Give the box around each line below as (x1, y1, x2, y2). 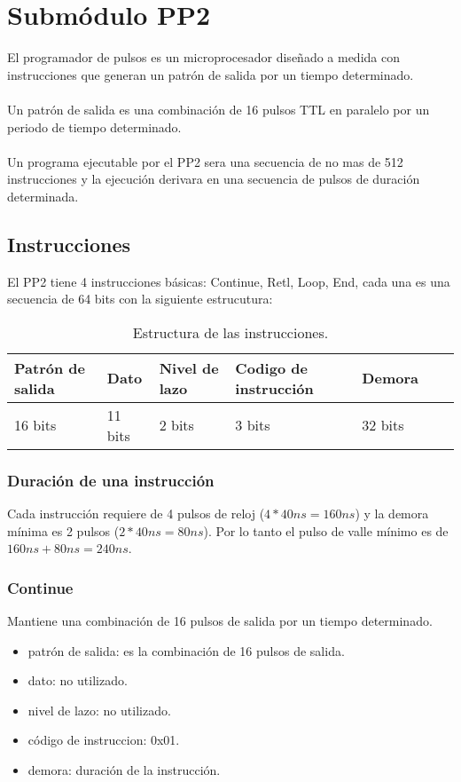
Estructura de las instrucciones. (132, 321, 329, 343)
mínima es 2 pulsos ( (7, 521, 120, 540)
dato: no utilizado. (27, 671, 128, 690)
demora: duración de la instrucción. (27, 761, 221, 779)
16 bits (14, 415, 57, 436)
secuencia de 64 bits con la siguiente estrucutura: (7, 289, 273, 308)
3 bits (235, 415, 270, 436)
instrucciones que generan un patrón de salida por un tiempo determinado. (7, 65, 414, 83)
